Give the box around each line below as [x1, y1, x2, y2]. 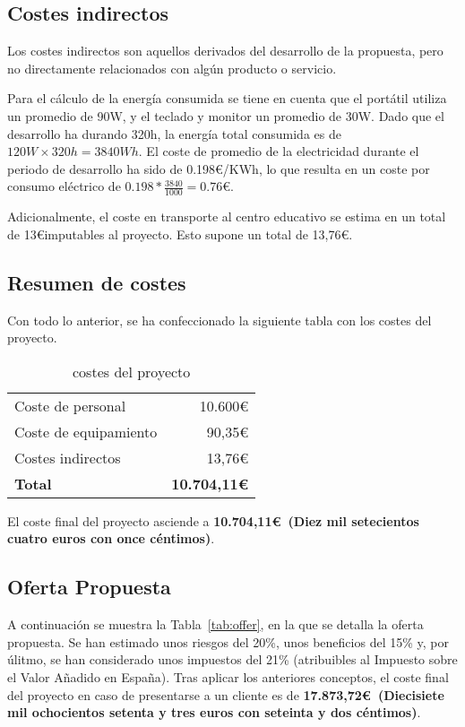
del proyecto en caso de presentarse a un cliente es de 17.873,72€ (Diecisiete [7, 685, 444, 704]
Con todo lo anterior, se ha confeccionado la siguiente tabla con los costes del [7, 310, 432, 329]
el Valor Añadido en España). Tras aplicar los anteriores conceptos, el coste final [7, 667, 449, 686]
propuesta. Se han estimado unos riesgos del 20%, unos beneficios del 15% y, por [7, 632, 449, 651]
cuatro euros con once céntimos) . [7, 529, 215, 548]
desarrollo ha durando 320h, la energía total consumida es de [7, 124, 341, 143]
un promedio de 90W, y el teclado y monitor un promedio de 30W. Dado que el [7, 106, 444, 125]
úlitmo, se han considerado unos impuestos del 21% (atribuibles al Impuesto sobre [7, 650, 458, 669]
